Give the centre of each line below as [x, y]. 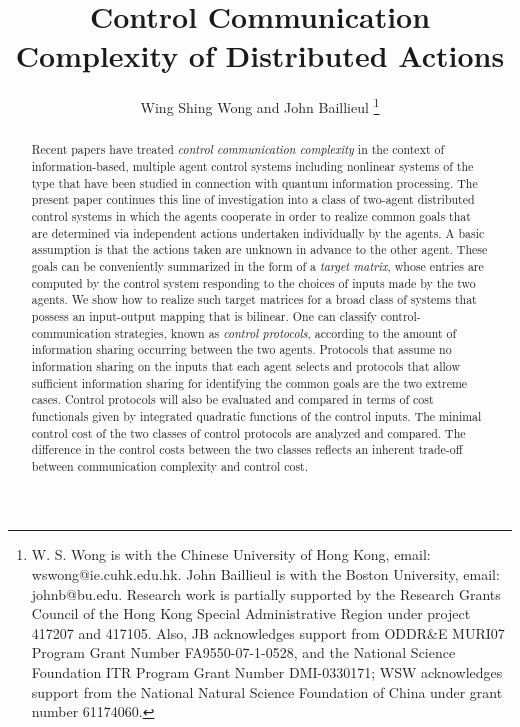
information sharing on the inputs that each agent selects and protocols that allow [245, 365]
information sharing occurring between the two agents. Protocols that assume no [241, 349]
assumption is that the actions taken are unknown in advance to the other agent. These [259, 249]
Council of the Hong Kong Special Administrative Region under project [251, 613]
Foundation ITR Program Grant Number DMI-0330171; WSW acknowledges [267, 672]
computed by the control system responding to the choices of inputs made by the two [253, 282]
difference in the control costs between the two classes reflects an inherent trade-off [247, 449]
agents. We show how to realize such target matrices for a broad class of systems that [254, 299]
